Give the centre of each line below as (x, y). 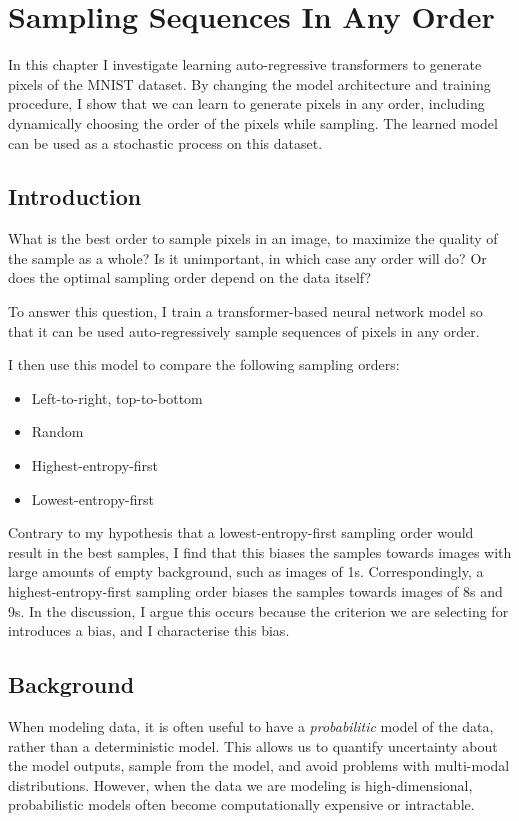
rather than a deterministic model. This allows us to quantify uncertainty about (253, 745)
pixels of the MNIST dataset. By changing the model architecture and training (249, 83)
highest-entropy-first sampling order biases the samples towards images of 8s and (255, 591)
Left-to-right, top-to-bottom (117, 397)
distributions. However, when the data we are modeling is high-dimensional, (240, 784)
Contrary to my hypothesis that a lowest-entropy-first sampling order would (241, 532)
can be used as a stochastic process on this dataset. (165, 142)
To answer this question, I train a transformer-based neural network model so (245, 311)
